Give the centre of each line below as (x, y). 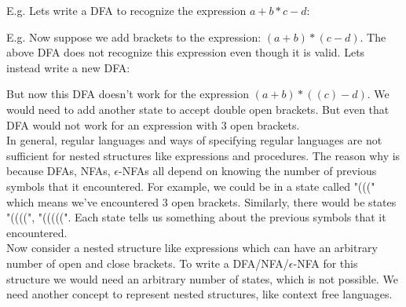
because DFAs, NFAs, (59, 171)
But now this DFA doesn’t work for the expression (128, 94)
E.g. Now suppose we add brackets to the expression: (134, 37)
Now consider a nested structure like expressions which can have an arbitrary (192, 248)
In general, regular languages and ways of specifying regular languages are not (194, 140)
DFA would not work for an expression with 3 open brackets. (153, 124)
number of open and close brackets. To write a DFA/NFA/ (148, 263)
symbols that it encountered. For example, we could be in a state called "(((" (191, 186)
